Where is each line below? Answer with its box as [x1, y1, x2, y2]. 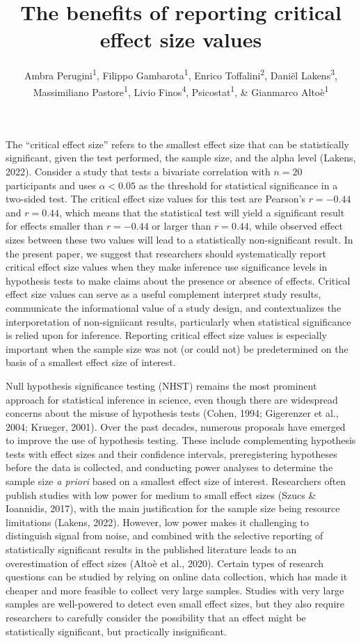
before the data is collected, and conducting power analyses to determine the [6, 460, 333, 475]
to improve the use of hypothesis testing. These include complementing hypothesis [6, 433, 356, 447]
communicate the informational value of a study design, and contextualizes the [6, 300, 342, 315]
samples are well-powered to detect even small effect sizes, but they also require [6, 596, 345, 611]
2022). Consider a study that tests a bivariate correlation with [6, 164, 271, 178]
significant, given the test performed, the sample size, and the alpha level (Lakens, [6, 150, 356, 165]
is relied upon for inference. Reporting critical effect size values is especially [6, 328, 327, 342]
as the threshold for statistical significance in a [138, 177, 338, 192]
